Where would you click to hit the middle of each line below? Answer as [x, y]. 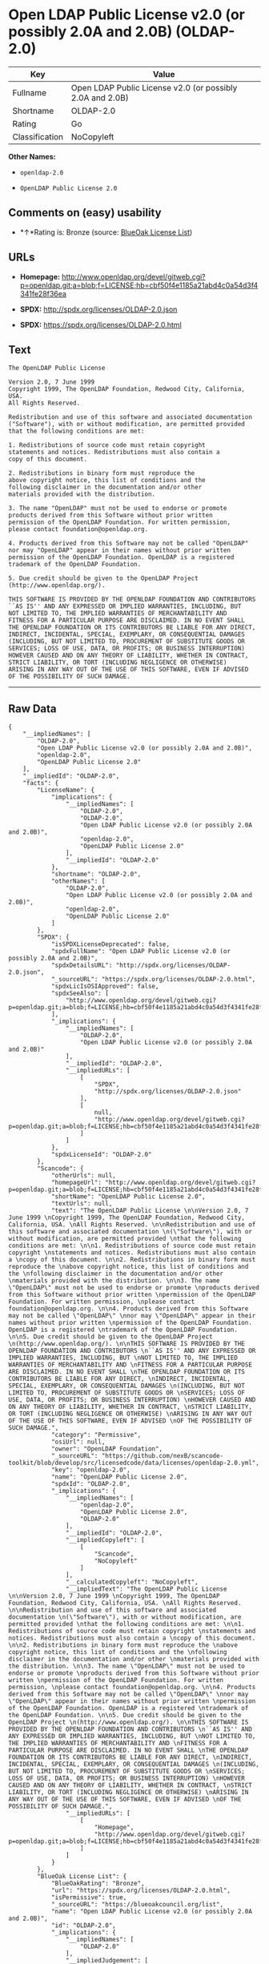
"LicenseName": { [66, 791]
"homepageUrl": [76, 1183]
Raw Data [33, 708]
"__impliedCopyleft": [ [105, 1540]
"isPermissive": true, [89, 1898]
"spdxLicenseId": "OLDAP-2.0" [101, 1155]
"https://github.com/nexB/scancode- [163, 1456]
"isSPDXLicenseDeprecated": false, [110, 944]
